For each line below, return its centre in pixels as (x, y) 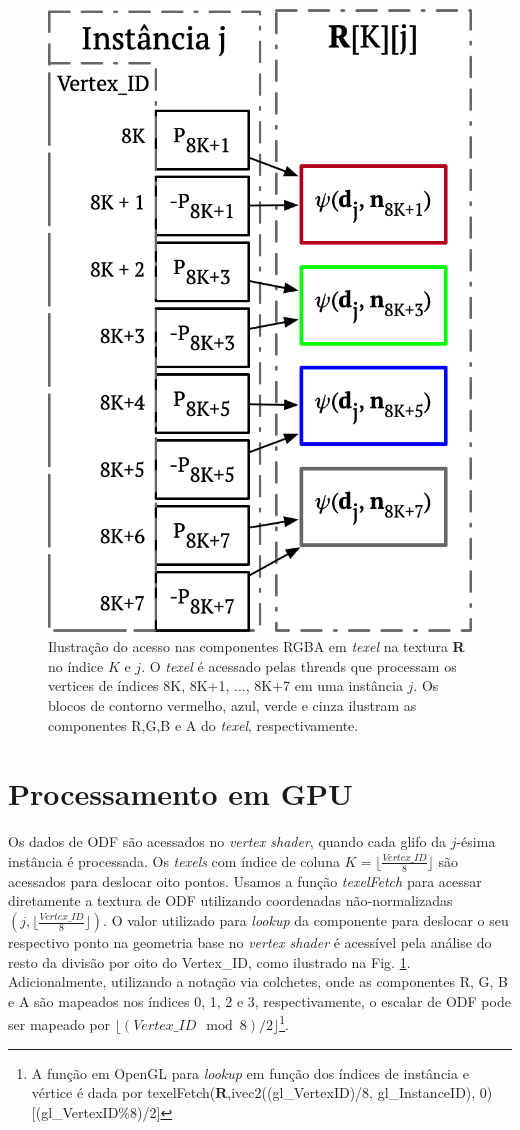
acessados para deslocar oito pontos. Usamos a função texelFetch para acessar (245, 880)
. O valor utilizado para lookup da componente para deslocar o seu (306, 920)
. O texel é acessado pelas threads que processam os (299, 665)
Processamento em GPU (180, 793)
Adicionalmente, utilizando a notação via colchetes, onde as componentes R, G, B (258, 981)
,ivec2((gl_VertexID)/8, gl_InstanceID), (351, 1092)
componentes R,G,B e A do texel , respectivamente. (203, 724)
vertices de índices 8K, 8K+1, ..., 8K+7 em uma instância (225, 685)
